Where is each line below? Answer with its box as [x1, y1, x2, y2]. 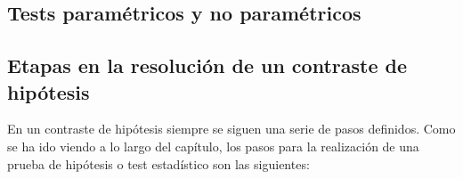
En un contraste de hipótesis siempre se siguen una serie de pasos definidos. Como [7, 119, 456, 138]
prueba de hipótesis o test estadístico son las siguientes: [7, 154, 310, 173]
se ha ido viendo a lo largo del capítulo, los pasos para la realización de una [7, 136, 419, 155]
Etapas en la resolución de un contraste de [7, 52, 408, 79]
